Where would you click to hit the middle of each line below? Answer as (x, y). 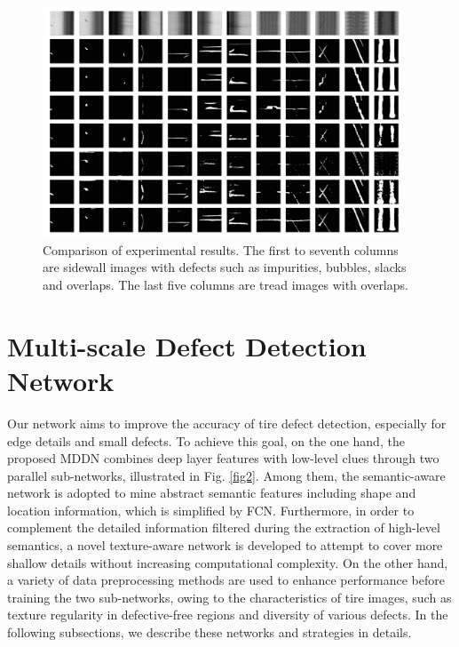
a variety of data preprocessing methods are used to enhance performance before (226, 580)
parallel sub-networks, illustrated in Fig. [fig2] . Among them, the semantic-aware (226, 475)
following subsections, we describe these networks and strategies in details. (210, 632)
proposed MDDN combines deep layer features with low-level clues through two (223, 458)
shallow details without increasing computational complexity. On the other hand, (228, 562)
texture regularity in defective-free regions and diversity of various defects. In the (228, 615)
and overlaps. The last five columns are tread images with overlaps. (226, 284)
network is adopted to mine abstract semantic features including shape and (212, 493)
